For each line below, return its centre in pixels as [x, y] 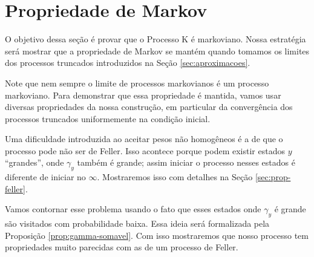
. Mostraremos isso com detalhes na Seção [175, 177]
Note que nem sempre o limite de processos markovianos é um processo [137, 83]
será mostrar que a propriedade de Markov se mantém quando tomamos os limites [157, 50]
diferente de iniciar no [45, 177]
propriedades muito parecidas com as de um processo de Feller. [122, 247]
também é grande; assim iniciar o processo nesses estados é [186, 162]
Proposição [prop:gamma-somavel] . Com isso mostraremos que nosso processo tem [157, 235]
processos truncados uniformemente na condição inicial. [108, 118]
